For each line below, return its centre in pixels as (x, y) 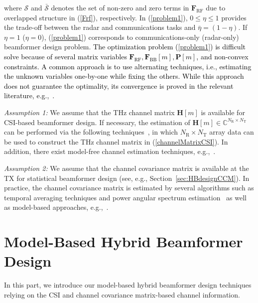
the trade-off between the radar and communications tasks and (100, 27)
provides (234, 17)
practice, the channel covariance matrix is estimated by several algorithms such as (129, 188)
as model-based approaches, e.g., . (56, 207)
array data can (232, 132)
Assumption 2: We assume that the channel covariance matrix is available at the (127, 168)
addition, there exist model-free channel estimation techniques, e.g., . (110, 151)
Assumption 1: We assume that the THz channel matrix (89, 112)
